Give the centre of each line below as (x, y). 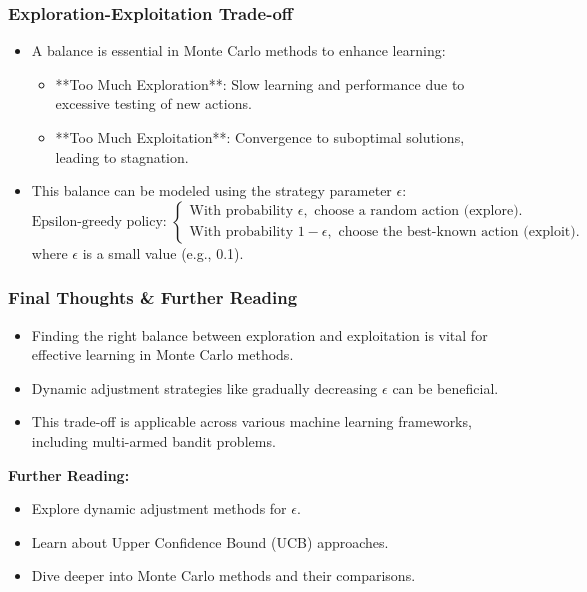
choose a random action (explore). (418, 211)
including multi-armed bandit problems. (153, 440)
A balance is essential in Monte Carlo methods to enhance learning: (238, 50)
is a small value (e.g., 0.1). (163, 252)
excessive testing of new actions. (153, 103)
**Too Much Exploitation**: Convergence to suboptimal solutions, (260, 137)
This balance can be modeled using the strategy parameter (211, 190)
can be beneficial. (445, 387)
